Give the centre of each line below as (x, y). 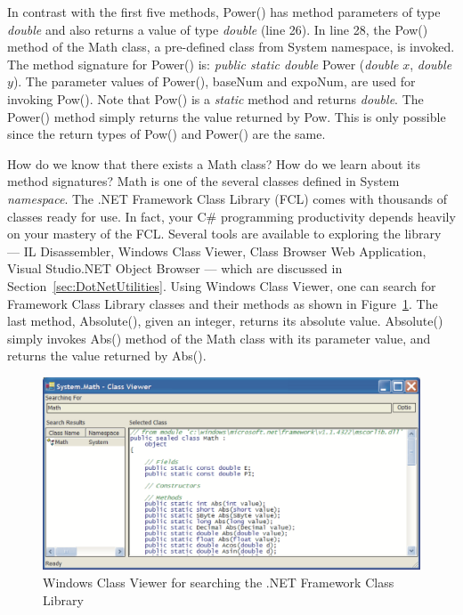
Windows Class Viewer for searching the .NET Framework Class (219, 583)
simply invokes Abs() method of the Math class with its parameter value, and (219, 338)
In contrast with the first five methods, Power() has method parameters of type (224, 12)
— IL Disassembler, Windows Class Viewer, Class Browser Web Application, (217, 251)
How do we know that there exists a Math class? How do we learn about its (214, 163)
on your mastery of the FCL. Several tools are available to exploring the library (224, 234)
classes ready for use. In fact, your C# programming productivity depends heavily (231, 216)
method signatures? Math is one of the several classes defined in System (203, 181)
